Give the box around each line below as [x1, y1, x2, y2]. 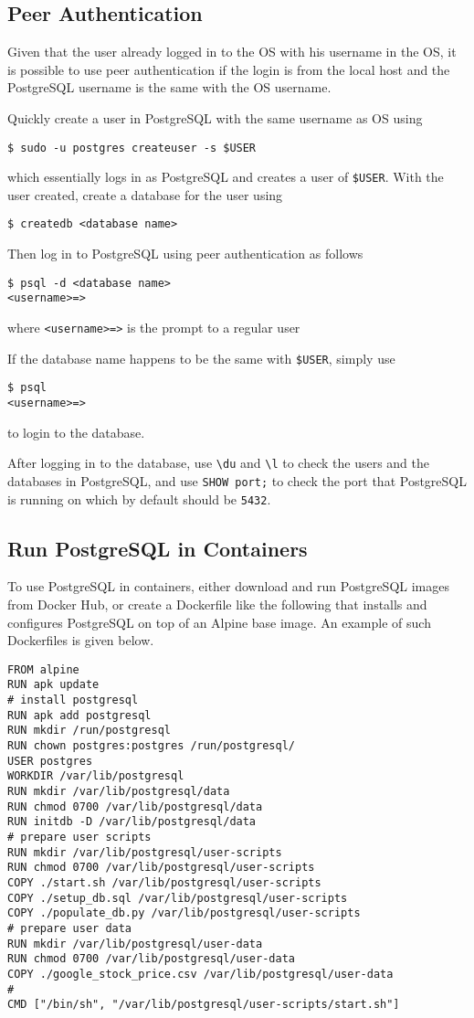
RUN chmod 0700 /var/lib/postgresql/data [7, 800, 263, 813]
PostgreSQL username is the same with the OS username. [7, 78, 332, 97]
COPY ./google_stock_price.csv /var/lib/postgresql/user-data [7, 967, 394, 981]
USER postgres [7, 754, 93, 768]
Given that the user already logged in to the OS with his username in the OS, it [7, 42, 457, 61]
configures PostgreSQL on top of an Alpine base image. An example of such [7, 612, 431, 631]
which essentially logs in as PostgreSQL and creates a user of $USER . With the [7, 167, 444, 186]
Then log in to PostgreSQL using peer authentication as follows [7, 244, 363, 263]
